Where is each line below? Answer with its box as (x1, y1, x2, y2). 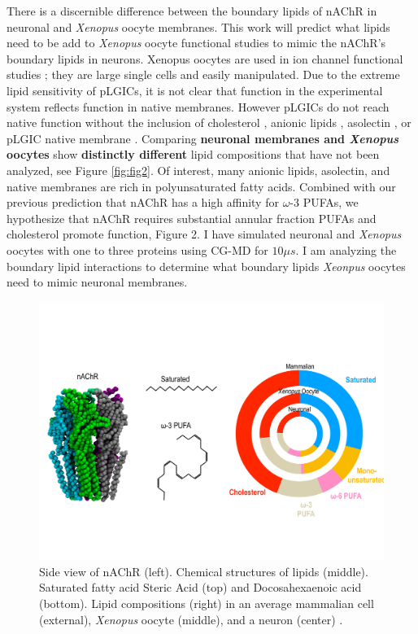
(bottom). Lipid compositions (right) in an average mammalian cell (39, 595, 374, 612)
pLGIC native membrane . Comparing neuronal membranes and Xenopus (7, 129, 398, 146)
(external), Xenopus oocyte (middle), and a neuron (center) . (39, 610, 343, 627)
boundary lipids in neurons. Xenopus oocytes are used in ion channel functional (7, 50, 403, 67)
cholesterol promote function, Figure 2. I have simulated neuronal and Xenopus (7, 225, 402, 243)
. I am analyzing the (295, 241, 397, 258)
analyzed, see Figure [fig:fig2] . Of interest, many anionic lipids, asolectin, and (7, 161, 390, 178)
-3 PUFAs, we (290, 194, 359, 211)
